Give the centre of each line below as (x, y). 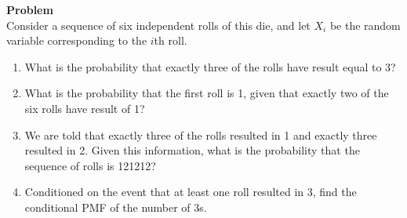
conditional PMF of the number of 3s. (116, 207)
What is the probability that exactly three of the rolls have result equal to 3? (210, 66)
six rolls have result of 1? (85, 108)
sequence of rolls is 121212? (90, 165)
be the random (365, 25)
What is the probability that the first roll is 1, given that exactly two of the (207, 93)
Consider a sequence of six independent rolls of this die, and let (158, 25)
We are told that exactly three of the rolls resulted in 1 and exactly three (201, 134)
